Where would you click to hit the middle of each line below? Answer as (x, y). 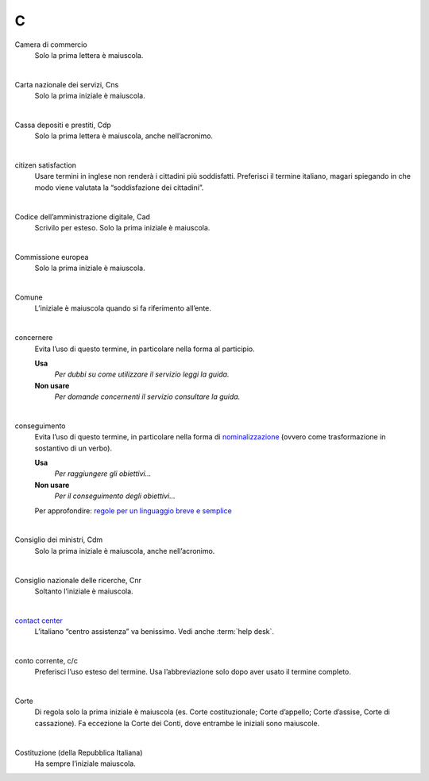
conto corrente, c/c (46, 660)
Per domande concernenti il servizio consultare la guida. (147, 396)
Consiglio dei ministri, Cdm (59, 539)
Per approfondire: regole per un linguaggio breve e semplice (133, 510)
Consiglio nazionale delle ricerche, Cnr (78, 580)
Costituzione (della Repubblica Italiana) (79, 752)
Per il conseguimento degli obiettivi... (115, 496)
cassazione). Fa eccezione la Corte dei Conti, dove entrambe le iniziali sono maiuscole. (177, 723)
